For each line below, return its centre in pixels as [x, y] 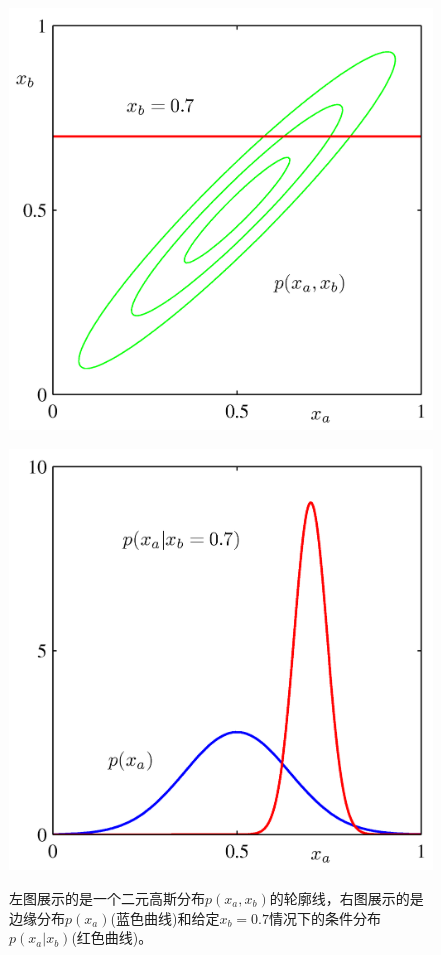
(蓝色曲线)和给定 [165, 917]
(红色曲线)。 [112, 937]
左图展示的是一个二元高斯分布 [107, 898]
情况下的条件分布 [324, 917]
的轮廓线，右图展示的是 [346, 898]
